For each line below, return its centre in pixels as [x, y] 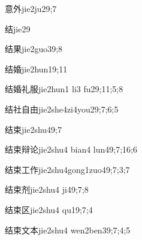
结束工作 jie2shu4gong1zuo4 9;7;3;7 [67, 169]
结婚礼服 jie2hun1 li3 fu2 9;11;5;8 [64, 89]
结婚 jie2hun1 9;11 [36, 69]
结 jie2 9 [18, 28]
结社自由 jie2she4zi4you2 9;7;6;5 [62, 109]
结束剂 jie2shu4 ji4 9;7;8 [47, 189]
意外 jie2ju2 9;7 [31, 8]
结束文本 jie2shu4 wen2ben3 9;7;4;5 [68, 230]
